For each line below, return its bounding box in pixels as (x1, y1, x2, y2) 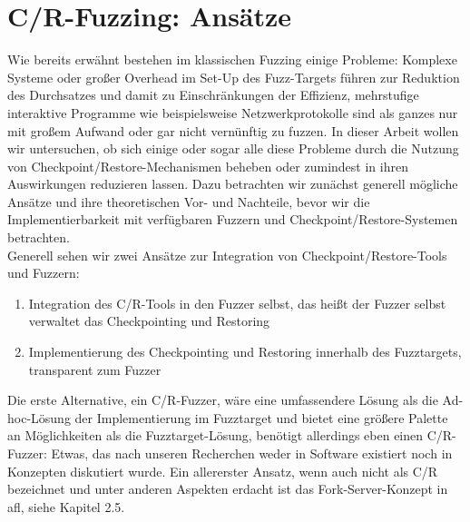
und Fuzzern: (7, 263, 80, 282)
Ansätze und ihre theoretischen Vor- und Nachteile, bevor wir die (7, 192, 370, 211)
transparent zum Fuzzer (28, 359, 162, 379)
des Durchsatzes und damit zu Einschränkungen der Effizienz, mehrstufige (7, 85, 419, 104)
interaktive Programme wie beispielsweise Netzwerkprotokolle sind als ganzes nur (7, 103, 458, 122)
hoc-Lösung (7, 408, 71, 427)
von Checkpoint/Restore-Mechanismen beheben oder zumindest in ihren (7, 156, 408, 175)
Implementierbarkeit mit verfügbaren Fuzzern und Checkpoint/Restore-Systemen (7, 210, 458, 229)
